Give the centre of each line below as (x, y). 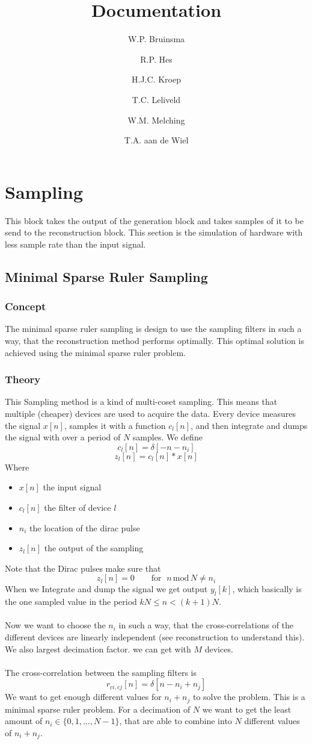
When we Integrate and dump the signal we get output (106, 589)
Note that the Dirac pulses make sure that (83, 568)
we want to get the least (247, 709)
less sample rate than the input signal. (75, 244)
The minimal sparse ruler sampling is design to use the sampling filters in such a (153, 329)
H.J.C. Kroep (156, 79)
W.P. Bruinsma (156, 39)
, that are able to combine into (176, 721)
